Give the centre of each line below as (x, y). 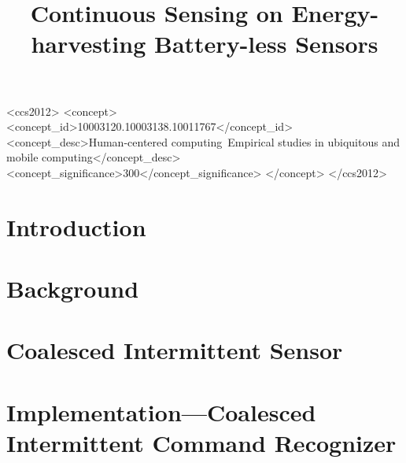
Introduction (76, 226)
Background (73, 289)
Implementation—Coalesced (161, 411)
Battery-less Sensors (266, 44)
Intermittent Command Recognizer (201, 443)
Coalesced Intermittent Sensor (175, 350)
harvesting (89, 44)
